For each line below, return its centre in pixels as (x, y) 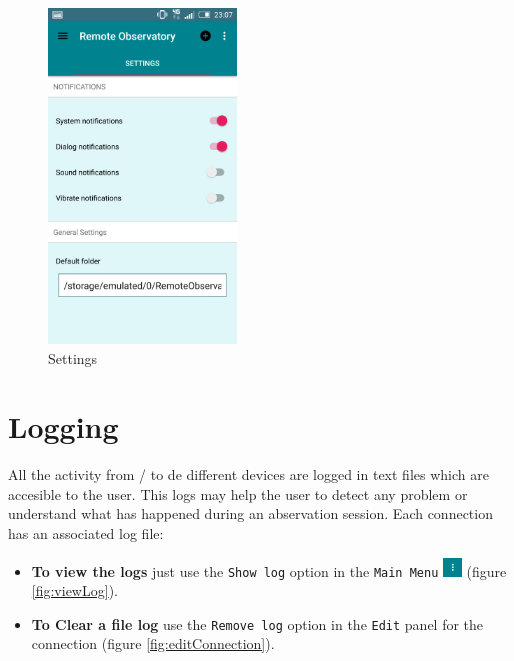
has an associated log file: (86, 533)
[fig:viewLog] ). (74, 590)
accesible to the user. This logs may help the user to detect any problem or (238, 493)
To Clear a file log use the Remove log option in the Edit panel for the (257, 623)
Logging (63, 426)
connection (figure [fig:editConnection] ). (153, 643)
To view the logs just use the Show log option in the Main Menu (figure (269, 570)
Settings (73, 357)
